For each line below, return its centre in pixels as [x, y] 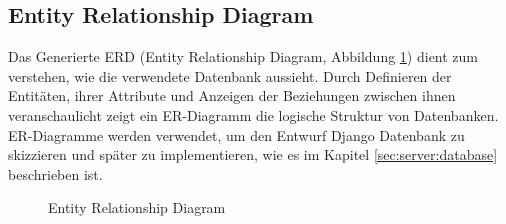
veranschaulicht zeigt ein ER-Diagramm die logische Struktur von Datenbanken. [253, 114]
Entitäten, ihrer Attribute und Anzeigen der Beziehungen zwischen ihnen [232, 95]
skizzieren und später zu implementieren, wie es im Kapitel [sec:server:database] [253, 154]
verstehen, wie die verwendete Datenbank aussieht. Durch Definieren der [230, 75]
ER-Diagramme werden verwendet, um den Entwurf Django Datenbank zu [236, 134]
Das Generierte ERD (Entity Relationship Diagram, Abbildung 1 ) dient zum [243, 56]
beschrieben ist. [55, 173]
